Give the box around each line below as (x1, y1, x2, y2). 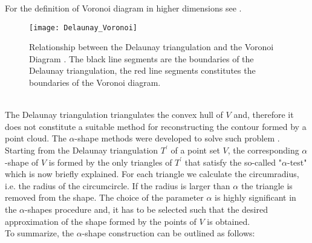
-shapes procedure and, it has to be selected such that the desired (25, 202, 268, 215)
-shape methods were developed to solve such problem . (74, 132, 280, 144)
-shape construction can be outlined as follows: (82, 227, 255, 239)
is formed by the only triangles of (48, 155, 172, 168)
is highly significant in (215, 191, 296, 204)
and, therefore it (233, 108, 294, 121)
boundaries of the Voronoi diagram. (29, 76, 161, 89)
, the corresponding (227, 144, 299, 156)
